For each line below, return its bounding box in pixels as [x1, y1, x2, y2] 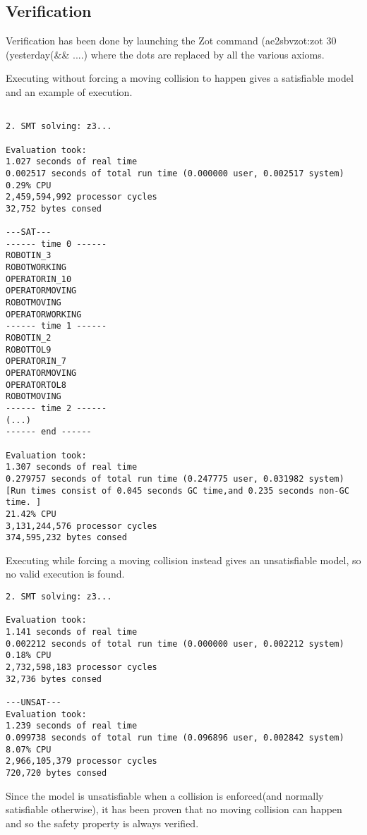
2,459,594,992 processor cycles [6, 192, 157, 202]
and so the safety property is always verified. [6, 815, 199, 830]
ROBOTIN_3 [6, 250, 52, 261]
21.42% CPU [6, 508, 56, 519]
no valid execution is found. [6, 566, 125, 581]
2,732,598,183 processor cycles [6, 662, 157, 672]
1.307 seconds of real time [6, 462, 138, 473]
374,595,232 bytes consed [6, 532, 127, 543]
